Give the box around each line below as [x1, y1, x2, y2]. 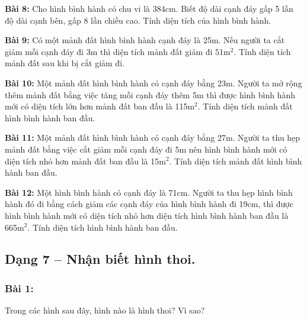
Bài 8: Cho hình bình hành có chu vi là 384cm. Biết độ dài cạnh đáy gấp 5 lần [5, 2, 293, 14]
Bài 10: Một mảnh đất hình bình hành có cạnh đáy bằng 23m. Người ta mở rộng [5, 76, 302, 89]
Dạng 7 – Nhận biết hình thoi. [5, 250, 196, 268]
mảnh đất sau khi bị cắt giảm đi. [5, 57, 124, 69]
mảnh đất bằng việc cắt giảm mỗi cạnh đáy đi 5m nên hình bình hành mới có [5, 143, 287, 155]
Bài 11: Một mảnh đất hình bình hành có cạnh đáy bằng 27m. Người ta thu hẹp [5, 131, 300, 144]
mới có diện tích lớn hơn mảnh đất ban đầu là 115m [5, 100, 195, 112]
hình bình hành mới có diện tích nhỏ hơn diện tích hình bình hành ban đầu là [5, 209, 289, 221]
